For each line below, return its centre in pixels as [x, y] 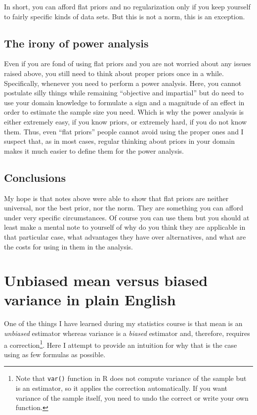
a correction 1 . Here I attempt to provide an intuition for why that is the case [121, 344]
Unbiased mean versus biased [106, 280]
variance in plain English [90, 300]
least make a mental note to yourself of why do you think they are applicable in [125, 227]
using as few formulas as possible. [55, 354]
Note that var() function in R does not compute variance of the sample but [131, 378]
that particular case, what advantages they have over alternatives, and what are [125, 236]
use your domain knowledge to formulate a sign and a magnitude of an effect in [124, 102]
